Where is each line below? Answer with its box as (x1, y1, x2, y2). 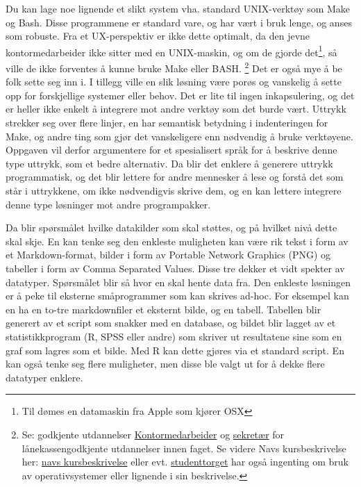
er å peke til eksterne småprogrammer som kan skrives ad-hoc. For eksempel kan (6, 288, 349, 303)
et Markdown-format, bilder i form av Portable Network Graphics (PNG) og (6, 247, 331, 262)
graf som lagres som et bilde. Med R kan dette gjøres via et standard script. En (6, 342, 344, 357)
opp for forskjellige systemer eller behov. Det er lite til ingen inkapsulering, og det (6, 88, 355, 102)
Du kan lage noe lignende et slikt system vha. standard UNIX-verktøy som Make (6, 1, 351, 15)
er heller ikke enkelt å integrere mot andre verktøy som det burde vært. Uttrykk (6, 101, 346, 116)
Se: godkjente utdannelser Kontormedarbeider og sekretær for (22, 427, 285, 441)
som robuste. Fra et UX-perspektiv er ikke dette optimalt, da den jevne (6, 28, 310, 43)
